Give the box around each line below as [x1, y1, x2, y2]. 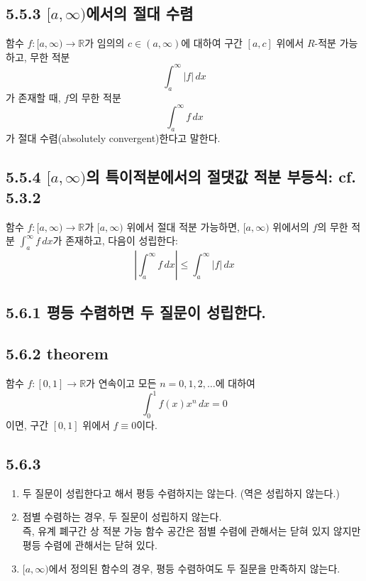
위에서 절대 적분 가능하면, [126, 219, 240, 234]
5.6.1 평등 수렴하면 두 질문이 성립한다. [6, 300, 267, 322]
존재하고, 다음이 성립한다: [65, 233, 178, 248]
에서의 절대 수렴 [86, 2, 194, 24]
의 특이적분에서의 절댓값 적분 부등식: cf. [86, 165, 356, 187]
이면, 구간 [6, 418, 49, 433]
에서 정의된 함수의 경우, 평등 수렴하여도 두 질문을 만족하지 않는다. [48, 561, 340, 576]
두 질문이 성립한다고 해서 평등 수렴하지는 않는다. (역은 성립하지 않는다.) [22, 485, 340, 500]
